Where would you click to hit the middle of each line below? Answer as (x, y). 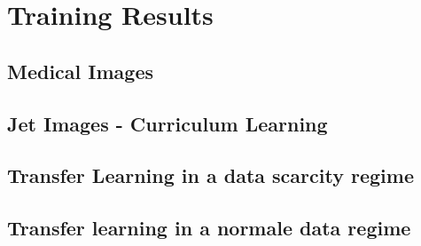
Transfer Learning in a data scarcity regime (210, 175)
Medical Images (81, 71)
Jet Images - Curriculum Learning (168, 123)
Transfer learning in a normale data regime (209, 228)
